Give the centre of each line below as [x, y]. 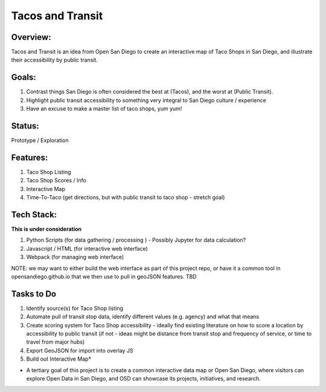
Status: [25, 126]
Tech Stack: [34, 214]
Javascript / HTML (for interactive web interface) [87, 248]
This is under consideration [46, 229]
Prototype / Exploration [40, 140]
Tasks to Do [34, 294]
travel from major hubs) [56, 342]
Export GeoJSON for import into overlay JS [80, 350]
